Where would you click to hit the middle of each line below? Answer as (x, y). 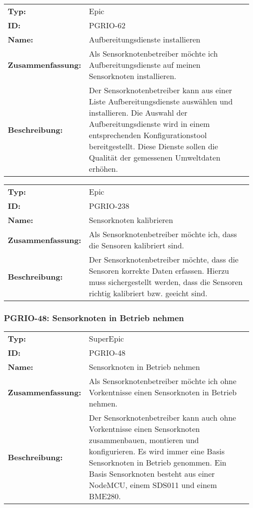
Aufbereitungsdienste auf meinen (145, 65)
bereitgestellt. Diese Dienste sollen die (154, 146)
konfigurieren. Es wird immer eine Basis (157, 451)
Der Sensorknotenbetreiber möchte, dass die (164, 259)
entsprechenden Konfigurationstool (148, 135)
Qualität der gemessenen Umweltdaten (154, 157)
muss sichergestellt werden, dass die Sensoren (166, 282)
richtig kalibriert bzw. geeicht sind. (148, 293)
